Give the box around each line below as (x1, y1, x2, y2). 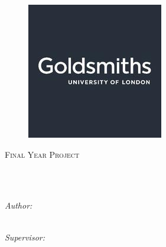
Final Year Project (5, 148, 80, 160)
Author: (5, 199, 32, 212)
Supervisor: (5, 230, 45, 243)
